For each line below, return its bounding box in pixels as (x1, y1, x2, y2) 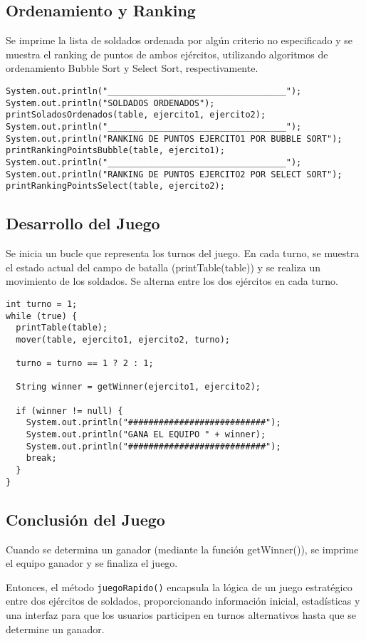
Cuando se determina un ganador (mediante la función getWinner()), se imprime (6, 541, 359, 556)
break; (26, 453, 57, 464)
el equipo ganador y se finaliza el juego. (6, 556, 178, 570)
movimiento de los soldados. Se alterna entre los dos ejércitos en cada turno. (6, 273, 338, 288)
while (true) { (6, 311, 78, 321)
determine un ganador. (6, 621, 105, 636)
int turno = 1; (6, 298, 78, 309)
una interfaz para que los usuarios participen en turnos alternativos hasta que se (6, 608, 356, 622)
